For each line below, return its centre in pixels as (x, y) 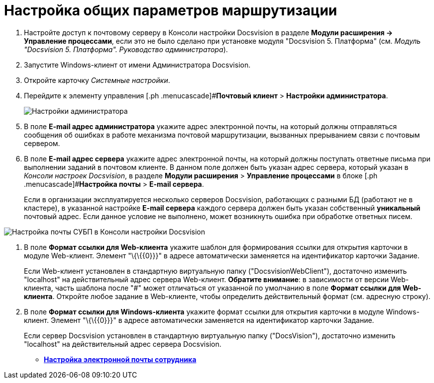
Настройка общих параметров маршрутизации (171, 10)
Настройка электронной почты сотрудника (120, 359)
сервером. (42, 143)
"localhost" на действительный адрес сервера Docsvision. (123, 344)
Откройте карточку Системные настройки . (97, 80)
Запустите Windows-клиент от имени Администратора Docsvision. (137, 65)
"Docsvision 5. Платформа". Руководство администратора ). (126, 49)
